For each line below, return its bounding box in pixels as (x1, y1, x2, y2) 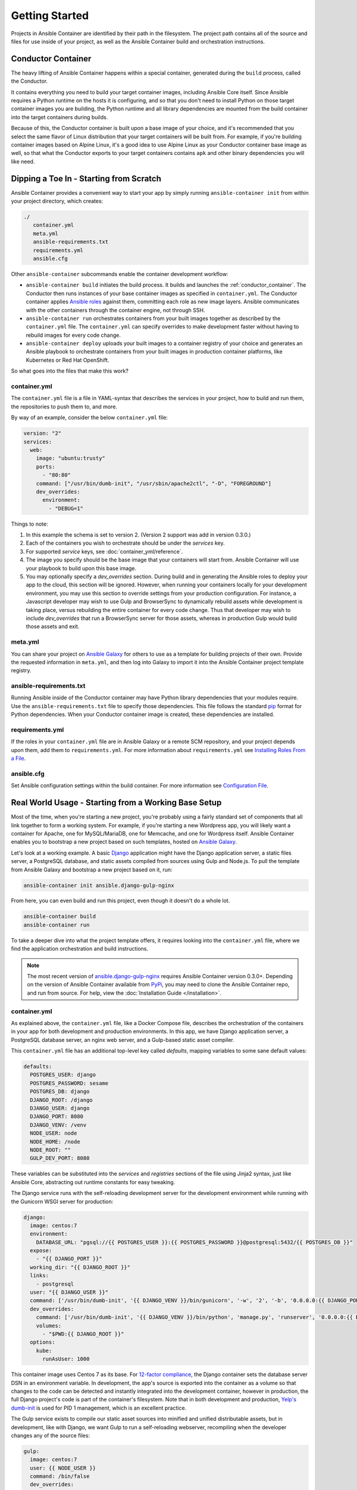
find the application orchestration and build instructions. (11, 945, 149, 952)
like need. (11, 158, 35, 165)
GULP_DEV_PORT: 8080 (30, 1155, 90, 1162)
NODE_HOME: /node (30, 1138, 80, 1145)
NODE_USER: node (30, 1130, 77, 1137)
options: (30, 1339, 55, 1346)
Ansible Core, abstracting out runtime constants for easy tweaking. (11, 1178, 176, 1185)
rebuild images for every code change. (26, 331, 121, 339)
